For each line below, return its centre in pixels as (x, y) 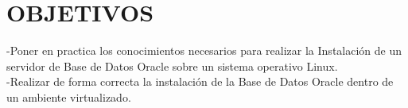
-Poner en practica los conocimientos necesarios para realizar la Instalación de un (204, 50)
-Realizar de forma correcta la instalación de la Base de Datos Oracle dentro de (200, 81)
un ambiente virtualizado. (69, 96)
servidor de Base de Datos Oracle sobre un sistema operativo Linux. (172, 66)
